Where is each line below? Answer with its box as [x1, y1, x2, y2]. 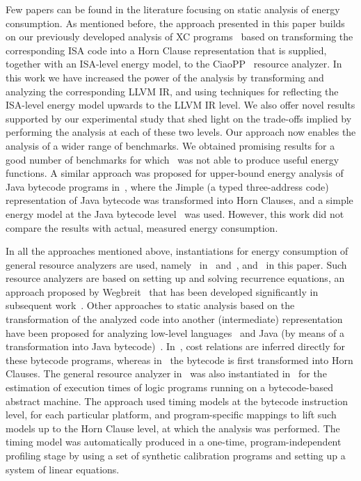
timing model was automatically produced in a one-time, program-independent [6, 434, 342, 449]
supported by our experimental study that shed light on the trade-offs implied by [6, 111, 352, 125]
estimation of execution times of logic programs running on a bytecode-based [6, 380, 333, 395]
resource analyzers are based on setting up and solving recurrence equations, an [6, 271, 345, 285]
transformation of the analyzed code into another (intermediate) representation [6, 312, 343, 326]
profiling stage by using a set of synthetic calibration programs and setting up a [6, 448, 346, 462]
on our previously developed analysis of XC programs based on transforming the [6, 29, 353, 44]
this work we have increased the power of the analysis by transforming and [6, 70, 324, 84]
